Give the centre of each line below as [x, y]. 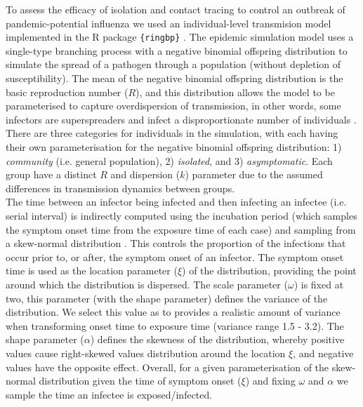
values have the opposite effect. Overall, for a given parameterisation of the [167, 367]
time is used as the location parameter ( [92, 271]
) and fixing [270, 381]
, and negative [323, 353]
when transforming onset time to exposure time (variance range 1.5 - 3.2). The [175, 325]
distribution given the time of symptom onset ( [140, 381]
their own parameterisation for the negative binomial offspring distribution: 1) [174, 147]
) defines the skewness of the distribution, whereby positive [217, 339]
